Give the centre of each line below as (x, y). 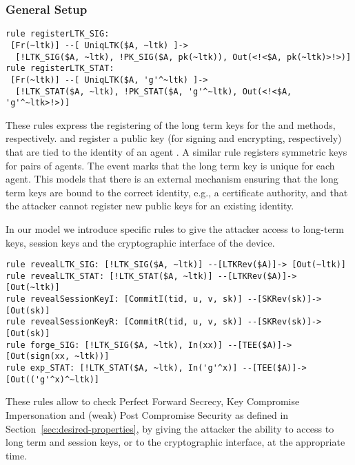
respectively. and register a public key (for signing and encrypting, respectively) (174, 138)
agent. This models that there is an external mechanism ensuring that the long (172, 179)
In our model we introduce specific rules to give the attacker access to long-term (175, 228)
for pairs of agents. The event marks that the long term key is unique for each (170, 165)
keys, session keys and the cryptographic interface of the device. (140, 242)
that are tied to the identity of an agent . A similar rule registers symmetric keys (176, 152)
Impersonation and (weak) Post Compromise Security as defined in (147, 414)
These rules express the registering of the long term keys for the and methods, (171, 124)
